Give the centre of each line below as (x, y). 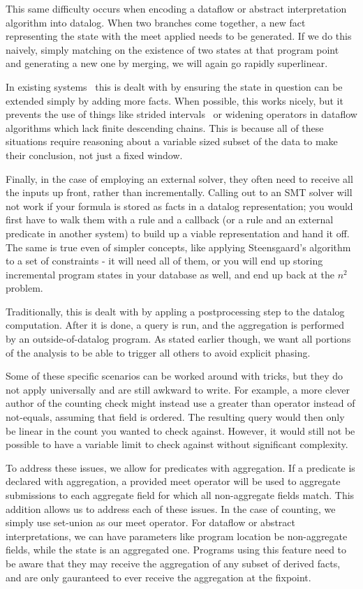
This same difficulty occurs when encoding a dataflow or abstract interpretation (176, 8)
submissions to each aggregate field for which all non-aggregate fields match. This (180, 495)
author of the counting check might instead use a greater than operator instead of (180, 403)
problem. (24, 288)
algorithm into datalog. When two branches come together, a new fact (156, 22)
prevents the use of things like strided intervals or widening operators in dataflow (181, 114)
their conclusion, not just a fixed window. (94, 155)
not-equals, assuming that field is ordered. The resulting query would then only (175, 417)
